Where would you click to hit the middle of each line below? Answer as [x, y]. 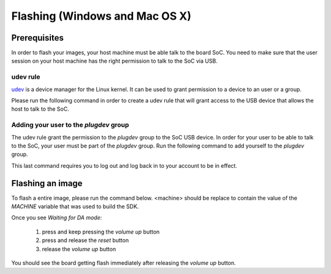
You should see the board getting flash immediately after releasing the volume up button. [124, 263]
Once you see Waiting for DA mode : [57, 217]
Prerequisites [37, 38]
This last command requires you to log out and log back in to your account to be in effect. [124, 165]
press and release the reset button [85, 240]
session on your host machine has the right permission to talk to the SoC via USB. [114, 61]
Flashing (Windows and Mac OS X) [101, 16]
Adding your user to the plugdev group [70, 125]
